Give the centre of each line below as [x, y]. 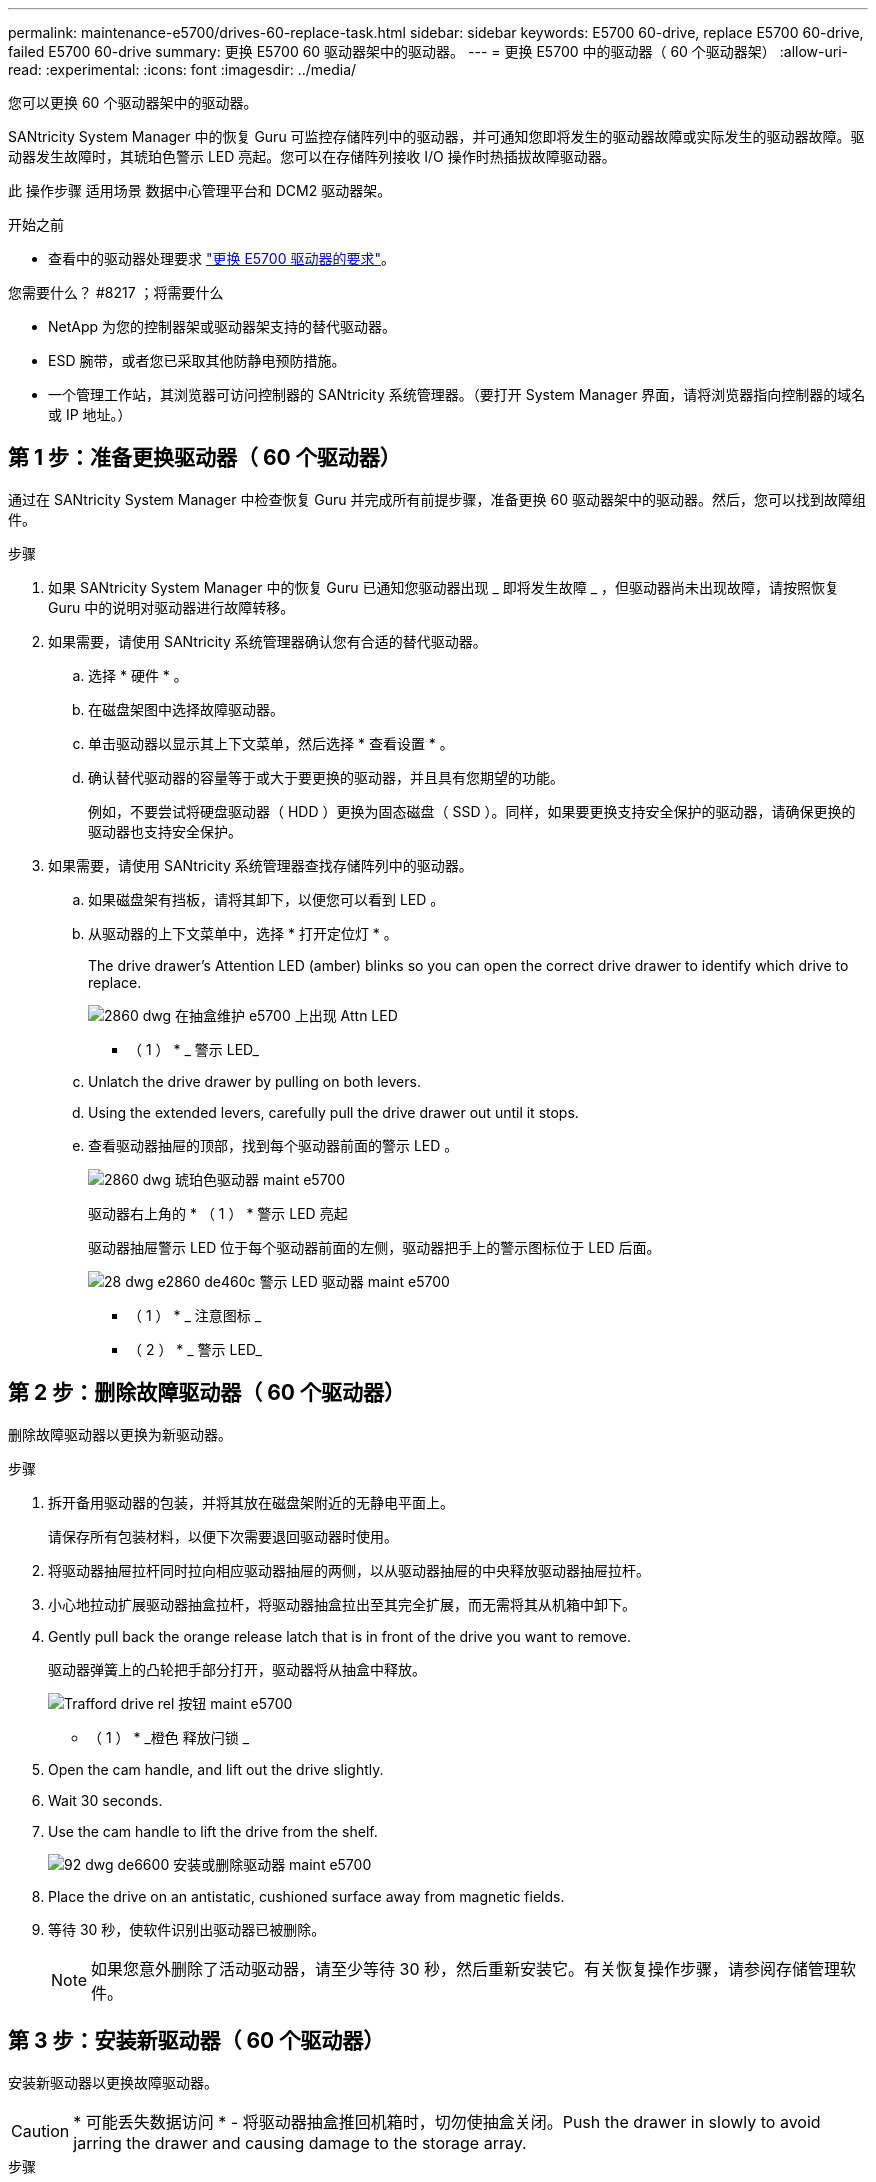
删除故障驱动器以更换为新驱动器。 [120, 1434]
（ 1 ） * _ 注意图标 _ [195, 1315]
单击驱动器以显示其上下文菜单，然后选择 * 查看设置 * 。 [271, 743]
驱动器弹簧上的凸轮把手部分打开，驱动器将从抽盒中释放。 [237, 1669]
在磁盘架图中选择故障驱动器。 [186, 709]
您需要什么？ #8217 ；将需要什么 [116, 292]
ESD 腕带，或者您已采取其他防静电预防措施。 [197, 360]
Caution [40, 2130]
